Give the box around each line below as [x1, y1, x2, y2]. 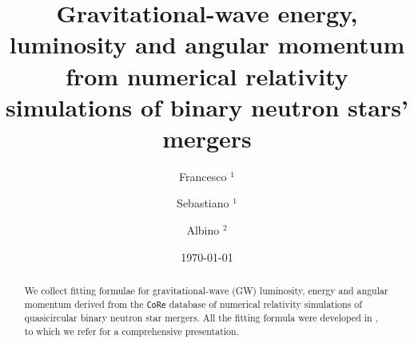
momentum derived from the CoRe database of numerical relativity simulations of [24, 297, 362, 310]
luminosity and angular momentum [9, 28, 405, 61]
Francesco [179, 168, 227, 184]
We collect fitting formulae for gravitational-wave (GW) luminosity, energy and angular [24, 284, 388, 298]
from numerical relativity [66, 59, 348, 92]
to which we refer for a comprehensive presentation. [24, 324, 239, 337]
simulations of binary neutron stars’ [6, 90, 408, 123]
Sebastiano [177, 195, 229, 211]
